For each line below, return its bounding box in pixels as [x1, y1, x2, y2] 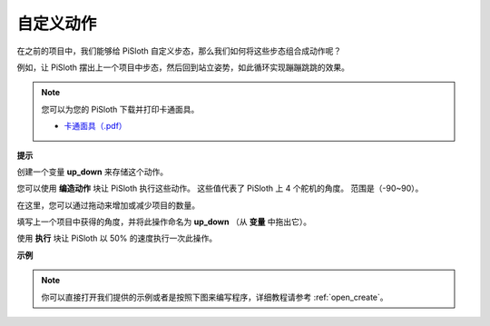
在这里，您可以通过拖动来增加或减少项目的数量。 [16, 200, 200, 211]
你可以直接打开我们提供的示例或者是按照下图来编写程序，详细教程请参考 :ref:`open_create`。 [41, 291, 389, 302]
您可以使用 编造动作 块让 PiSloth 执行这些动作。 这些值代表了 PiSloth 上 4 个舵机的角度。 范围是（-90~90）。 [16, 183, 424, 194]
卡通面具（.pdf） [64, 121, 127, 132]
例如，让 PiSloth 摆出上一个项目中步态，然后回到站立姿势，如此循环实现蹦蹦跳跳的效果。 [16, 62, 349, 73]
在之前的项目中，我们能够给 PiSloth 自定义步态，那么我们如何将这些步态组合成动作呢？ [16, 45, 342, 56]
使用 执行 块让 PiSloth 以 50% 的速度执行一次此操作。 [16, 232, 218, 244]
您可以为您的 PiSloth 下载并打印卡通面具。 [41, 104, 200, 114]
